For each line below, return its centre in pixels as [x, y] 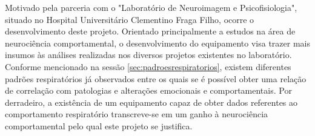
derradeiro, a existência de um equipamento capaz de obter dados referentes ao [151, 102]
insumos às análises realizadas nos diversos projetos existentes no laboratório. [148, 55]
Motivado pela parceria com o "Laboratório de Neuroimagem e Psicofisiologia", [151, 7]
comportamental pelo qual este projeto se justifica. [99, 125]
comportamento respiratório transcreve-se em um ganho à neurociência [137, 114]
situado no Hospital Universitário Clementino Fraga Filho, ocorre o [130, 19]
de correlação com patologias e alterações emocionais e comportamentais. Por [148, 90]
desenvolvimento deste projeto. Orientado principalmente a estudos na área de [150, 31]
